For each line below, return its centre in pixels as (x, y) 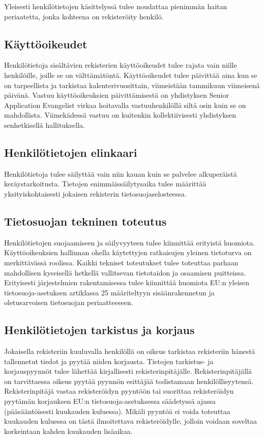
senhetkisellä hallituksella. (45, 125)
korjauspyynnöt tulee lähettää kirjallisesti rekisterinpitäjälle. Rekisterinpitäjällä (128, 371)
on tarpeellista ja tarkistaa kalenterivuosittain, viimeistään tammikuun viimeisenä (132, 85)
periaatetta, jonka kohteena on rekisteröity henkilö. (84, 16)
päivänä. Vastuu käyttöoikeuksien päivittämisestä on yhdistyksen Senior (116, 95)
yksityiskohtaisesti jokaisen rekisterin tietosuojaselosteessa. (95, 193)
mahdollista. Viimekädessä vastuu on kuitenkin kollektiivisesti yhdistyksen (120, 115)
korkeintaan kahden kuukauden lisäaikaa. (68, 431)
